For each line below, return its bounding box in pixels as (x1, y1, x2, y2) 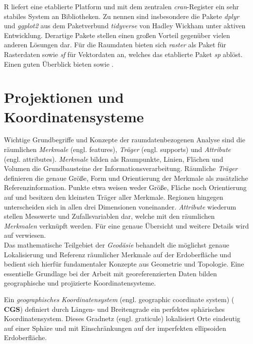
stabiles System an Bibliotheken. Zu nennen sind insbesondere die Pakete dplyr (4, 11, 239, 21)
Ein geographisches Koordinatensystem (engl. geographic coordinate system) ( (4, 294, 235, 304)
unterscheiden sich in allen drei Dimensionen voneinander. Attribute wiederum (4, 201, 236, 211)
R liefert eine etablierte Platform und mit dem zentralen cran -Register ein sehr (4, 1, 239, 11)
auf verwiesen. (4, 230, 46, 240)
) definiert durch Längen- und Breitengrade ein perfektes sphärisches (20, 304, 225, 314)
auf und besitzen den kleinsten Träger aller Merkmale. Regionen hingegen (4, 192, 223, 202)
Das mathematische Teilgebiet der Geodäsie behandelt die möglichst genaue (4, 240, 229, 249)
